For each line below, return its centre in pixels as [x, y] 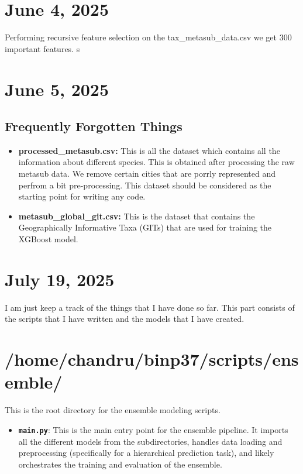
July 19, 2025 [60, 279]
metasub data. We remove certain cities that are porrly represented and [147, 174]
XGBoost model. [48, 239]
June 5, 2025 [57, 89]
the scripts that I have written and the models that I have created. [125, 319]
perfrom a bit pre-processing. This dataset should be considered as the [145, 185]
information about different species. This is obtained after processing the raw [156, 162]
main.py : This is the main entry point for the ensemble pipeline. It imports [153, 429]
